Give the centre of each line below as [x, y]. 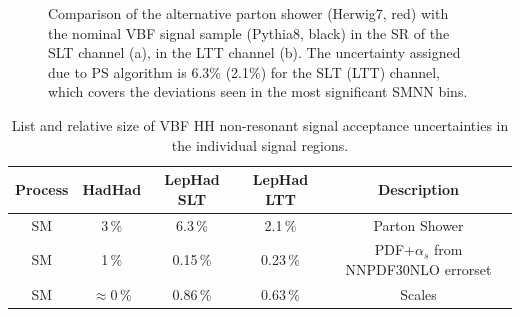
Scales [418, 293]
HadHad [112, 188]
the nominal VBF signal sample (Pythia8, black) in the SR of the [249, 32]
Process [42, 188]
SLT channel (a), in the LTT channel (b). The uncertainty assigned [254, 52]
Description [419, 188]
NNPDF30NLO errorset [418, 269]
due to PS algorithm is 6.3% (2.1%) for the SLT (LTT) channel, [244, 71]
